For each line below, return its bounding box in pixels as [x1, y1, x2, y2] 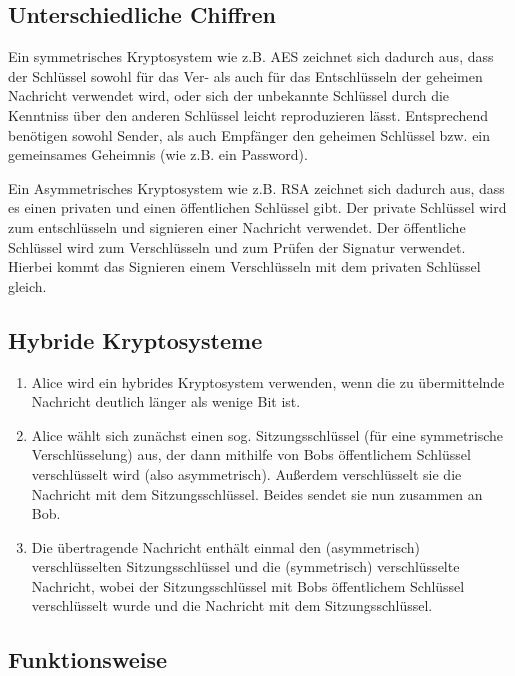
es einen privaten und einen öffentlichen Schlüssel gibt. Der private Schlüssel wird [8, 197, 507, 218]
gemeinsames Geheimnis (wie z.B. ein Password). [8, 144, 308, 165]
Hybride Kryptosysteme [8, 324, 263, 355]
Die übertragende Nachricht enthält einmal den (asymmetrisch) [31, 536, 421, 557]
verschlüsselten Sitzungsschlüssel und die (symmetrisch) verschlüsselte [31, 556, 460, 577]
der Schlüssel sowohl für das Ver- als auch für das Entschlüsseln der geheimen [8, 65, 483, 86]
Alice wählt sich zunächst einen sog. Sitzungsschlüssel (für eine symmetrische [31, 424, 504, 445]
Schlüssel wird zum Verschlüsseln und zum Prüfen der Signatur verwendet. [8, 236, 466, 257]
